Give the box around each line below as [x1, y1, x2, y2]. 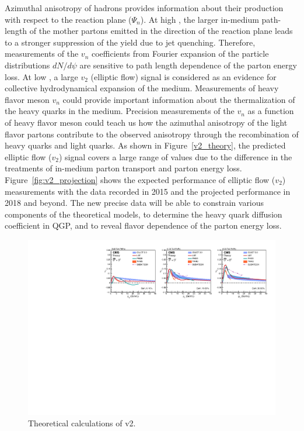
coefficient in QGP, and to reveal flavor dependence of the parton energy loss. [5, 219, 282, 232]
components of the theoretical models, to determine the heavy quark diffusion [5, 208, 282, 220]
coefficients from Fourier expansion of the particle [91, 47, 269, 60]
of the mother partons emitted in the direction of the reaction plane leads [29, 25, 293, 37]
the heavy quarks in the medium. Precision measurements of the [5, 105, 235, 117]
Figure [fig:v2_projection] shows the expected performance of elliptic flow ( [5, 173, 275, 185]
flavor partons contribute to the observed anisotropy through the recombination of [5, 127, 299, 140]
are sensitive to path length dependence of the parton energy [79, 58, 297, 71]
